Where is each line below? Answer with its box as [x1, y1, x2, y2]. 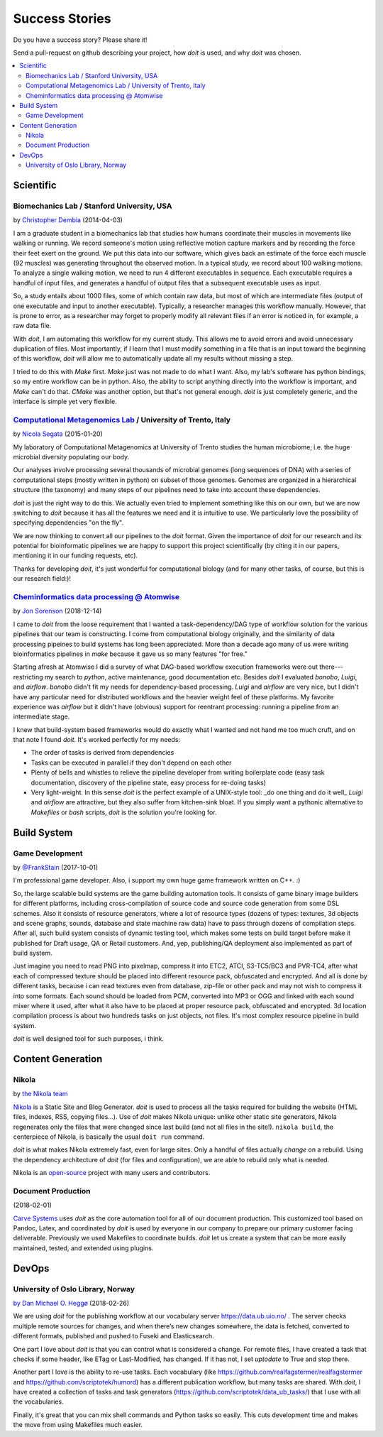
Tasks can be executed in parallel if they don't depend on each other [30, 758, 232, 767]
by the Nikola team [13, 1090, 68, 1098]
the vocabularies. [13, 1397, 64, 1406]
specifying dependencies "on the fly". [13, 518, 124, 527]
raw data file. [13, 322, 52, 330]
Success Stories [13, 11, 111, 26]
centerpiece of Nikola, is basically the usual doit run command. [13, 1132, 205, 1141]
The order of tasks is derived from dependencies [30, 748, 174, 757]
